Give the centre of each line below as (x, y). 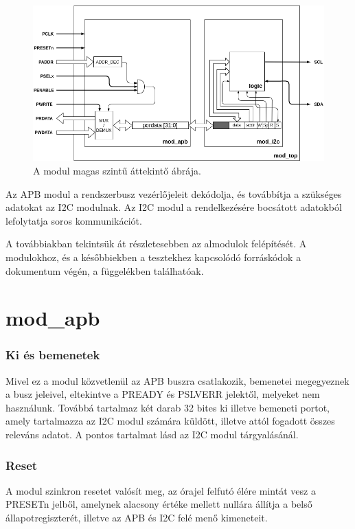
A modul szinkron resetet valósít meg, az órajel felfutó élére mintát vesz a (161, 490)
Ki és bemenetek (53, 355)
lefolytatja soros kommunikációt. (74, 220)
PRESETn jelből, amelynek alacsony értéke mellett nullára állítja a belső (159, 504)
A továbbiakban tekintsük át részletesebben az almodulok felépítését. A (156, 244)
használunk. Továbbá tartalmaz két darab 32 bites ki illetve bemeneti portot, (168, 407)
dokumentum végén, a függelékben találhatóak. (105, 270)
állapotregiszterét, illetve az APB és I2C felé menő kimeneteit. (137, 518)
